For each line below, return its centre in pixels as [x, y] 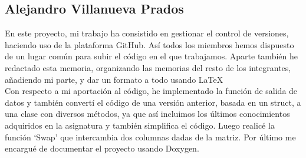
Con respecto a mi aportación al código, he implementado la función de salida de [151, 91]
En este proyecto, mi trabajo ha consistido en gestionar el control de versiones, [147, 33]
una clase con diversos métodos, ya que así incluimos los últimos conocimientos [147, 114]
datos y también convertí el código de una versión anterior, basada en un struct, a [153, 102]
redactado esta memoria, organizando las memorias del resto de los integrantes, [148, 67]
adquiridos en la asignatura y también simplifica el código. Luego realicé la [140, 125]
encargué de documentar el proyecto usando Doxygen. [102, 148]
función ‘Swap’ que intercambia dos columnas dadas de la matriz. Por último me [150, 137]
